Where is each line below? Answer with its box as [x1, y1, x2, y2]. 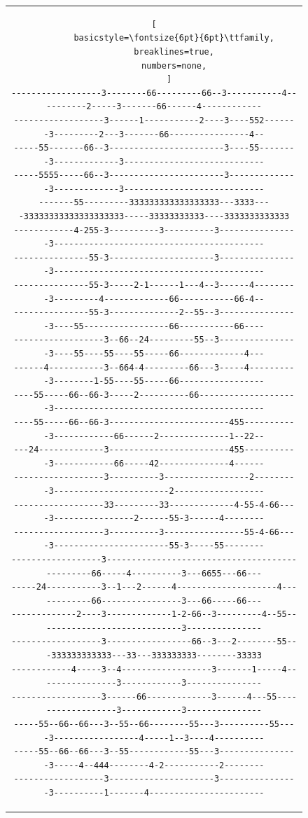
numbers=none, [141, 60, 207, 71]
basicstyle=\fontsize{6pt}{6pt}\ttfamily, [73, 33, 274, 43]
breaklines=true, [134, 46, 214, 57]
